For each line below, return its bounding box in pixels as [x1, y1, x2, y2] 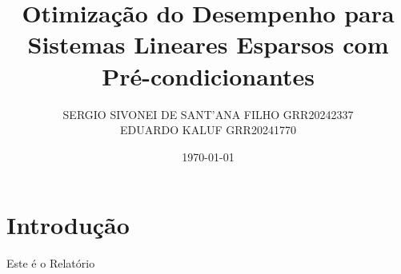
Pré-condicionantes [102, 59, 315, 92]
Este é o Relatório [6, 255, 95, 272]
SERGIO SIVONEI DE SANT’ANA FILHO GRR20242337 [62, 105, 354, 122]
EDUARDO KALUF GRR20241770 [120, 121, 296, 138]
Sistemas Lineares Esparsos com [27, 28, 389, 61]
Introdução [6, 208, 130, 241]
